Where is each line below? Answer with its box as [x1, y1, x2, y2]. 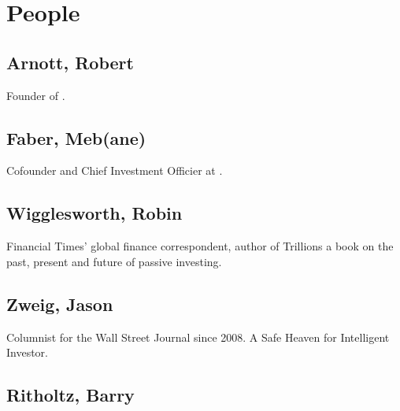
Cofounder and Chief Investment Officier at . [6, 162, 223, 179]
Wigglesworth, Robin [6, 201, 183, 225]
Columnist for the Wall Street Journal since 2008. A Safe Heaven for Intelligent [6, 328, 390, 345]
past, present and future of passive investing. [6, 253, 222, 269]
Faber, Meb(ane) [6, 125, 146, 150]
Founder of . [6, 87, 65, 103]
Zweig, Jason [6, 291, 113, 316]
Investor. [6, 344, 49, 361]
